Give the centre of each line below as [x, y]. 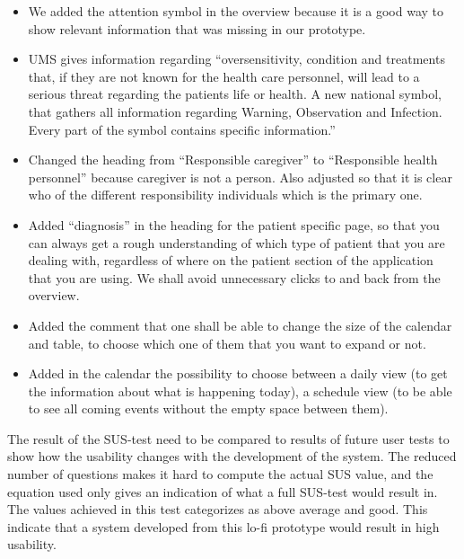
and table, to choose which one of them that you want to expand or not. [227, 343]
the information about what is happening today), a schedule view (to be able [240, 390]
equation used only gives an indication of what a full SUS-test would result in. [223, 491]
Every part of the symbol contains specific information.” [182, 129]
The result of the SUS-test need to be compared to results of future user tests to [228, 438]
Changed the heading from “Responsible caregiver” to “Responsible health [233, 160]
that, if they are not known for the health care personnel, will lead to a [224, 76]
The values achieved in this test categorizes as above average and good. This [218, 509]
